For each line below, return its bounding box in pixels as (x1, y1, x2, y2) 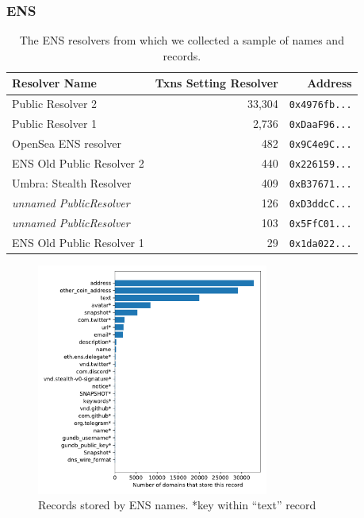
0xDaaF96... (289, 119, 352, 131)
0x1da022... (289, 238, 352, 249)
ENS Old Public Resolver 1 (12, 234, 144, 250)
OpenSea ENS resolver (12, 135, 122, 152)
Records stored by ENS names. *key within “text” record (38, 497, 316, 513)
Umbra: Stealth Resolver (12, 174, 132, 191)
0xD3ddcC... (289, 198, 352, 210)
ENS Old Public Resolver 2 (12, 155, 144, 171)
